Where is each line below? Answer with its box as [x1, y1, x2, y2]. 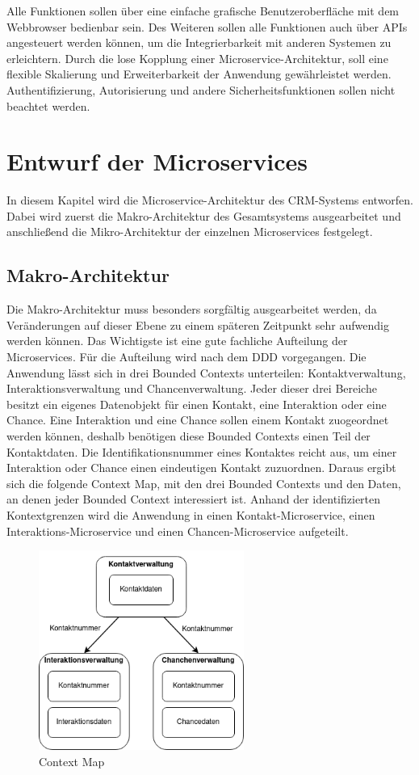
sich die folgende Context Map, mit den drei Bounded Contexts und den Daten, [6, 474, 401, 491]
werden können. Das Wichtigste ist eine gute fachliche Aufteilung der [6, 332, 348, 349]
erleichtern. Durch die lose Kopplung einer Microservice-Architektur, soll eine [6, 49, 388, 66]
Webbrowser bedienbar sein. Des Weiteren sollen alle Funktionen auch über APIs [6, 18, 408, 35]
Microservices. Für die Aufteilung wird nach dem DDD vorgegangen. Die [6, 348, 367, 365]
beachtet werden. [6, 97, 90, 114]
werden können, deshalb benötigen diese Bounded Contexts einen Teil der [6, 428, 371, 444]
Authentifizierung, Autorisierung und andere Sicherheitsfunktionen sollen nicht [6, 81, 396, 98]
